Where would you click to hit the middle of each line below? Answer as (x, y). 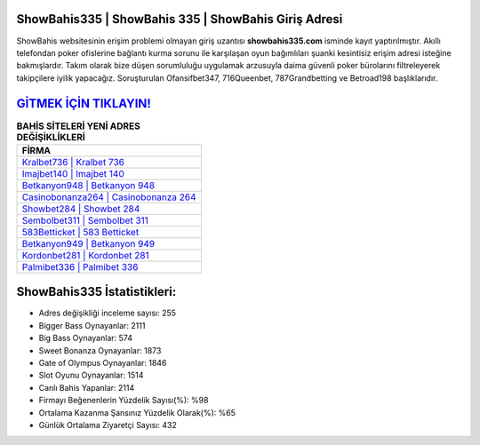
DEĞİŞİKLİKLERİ (51, 137)
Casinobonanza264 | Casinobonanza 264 (109, 197)
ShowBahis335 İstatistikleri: (96, 292)
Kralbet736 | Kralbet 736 (73, 162)
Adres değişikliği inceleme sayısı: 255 (108, 313)
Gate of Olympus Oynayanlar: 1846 (103, 363)
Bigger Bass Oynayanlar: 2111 (92, 325)
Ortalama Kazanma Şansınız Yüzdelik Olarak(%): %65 (137, 412)
